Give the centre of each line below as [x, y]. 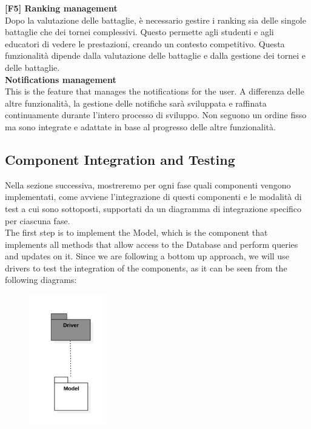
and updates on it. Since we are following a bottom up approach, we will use [147, 256]
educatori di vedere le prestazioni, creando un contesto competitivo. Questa [145, 43]
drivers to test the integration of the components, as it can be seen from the [146, 268]
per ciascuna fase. [38, 220]
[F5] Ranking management [61, 8]
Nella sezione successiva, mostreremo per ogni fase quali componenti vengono [148, 185]
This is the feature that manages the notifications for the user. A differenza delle [155, 91]
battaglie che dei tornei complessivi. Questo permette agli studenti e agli [139, 32]
